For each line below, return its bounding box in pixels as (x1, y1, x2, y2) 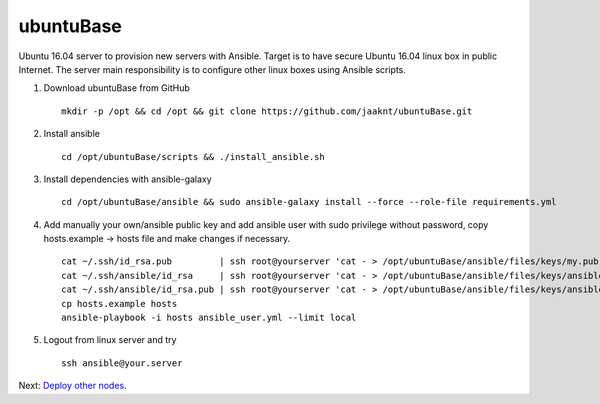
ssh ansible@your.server (61, 357, 183, 369)
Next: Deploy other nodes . (18, 380, 127, 392)
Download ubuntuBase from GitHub (43, 82, 190, 94)
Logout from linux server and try (43, 334, 177, 346)
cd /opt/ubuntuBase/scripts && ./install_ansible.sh (61, 151, 325, 162)
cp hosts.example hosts (61, 298, 178, 309)
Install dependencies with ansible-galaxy (43, 173, 212, 185)
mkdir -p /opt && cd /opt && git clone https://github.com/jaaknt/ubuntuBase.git (61, 105, 473, 117)
